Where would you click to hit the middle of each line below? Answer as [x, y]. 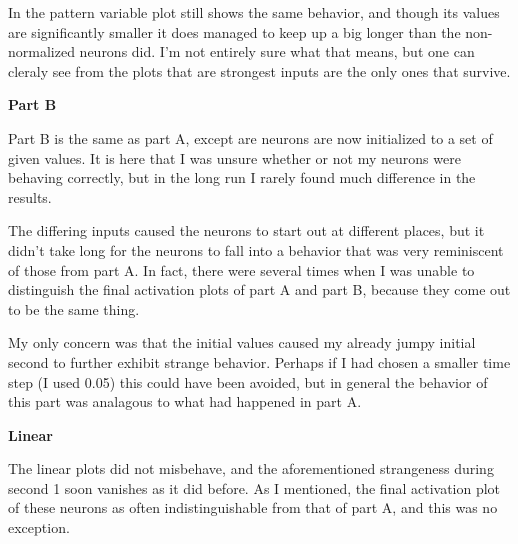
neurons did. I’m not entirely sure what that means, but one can [277, 51]
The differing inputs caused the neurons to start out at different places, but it [246, 230]
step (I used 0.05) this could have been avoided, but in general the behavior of [248, 381]
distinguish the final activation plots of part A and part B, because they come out [259, 289]
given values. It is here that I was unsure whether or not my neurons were [234, 157]
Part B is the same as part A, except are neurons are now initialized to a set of [250, 137]
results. [30, 196]
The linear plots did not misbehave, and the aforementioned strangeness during [251, 468]
